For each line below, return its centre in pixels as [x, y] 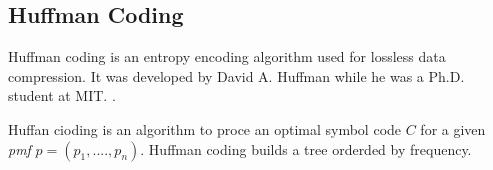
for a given [453, 128]
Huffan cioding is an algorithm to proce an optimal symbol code [205, 128]
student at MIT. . [62, 95]
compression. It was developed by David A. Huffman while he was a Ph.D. [236, 75]
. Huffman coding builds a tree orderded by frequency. [306, 148]
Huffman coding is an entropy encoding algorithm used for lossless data [227, 56]
